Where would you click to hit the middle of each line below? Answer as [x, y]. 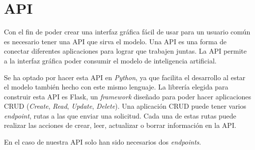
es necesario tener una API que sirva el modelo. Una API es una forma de [115, 41]
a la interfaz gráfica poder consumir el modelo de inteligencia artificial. [110, 60]
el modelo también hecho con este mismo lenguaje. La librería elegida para [116, 87]
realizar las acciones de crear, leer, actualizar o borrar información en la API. [120, 125]
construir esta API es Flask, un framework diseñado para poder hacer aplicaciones [128, 96]
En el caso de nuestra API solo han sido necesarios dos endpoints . [103, 142]
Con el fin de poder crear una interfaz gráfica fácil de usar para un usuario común [127, 32]
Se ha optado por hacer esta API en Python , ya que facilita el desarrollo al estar [125, 77]
